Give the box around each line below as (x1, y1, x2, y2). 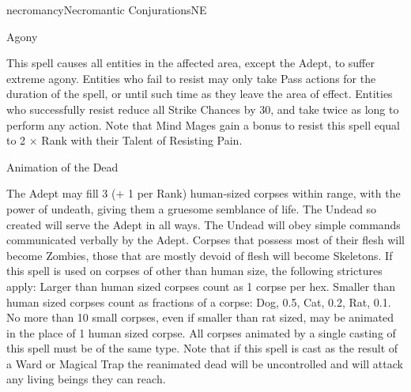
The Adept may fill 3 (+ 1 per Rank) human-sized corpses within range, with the (6, 185, 401, 202)
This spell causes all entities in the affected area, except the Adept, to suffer (6, 55, 375, 71)
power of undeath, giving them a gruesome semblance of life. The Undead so (6, 200, 377, 217)
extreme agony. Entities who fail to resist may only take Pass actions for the (6, 70, 376, 86)
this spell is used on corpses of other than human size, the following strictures (6, 262, 383, 279)
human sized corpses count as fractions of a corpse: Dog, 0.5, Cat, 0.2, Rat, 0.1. (6, 293, 391, 310)
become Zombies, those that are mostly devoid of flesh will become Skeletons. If (6, 247, 393, 263)
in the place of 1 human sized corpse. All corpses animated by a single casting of (6, 324, 396, 341)
